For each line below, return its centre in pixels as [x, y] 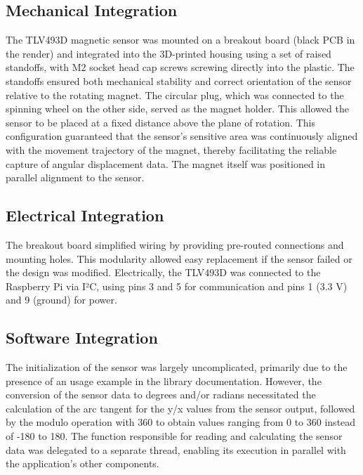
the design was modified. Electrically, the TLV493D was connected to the [163, 272]
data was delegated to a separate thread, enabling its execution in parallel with [176, 449]
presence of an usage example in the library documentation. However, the [164, 380]
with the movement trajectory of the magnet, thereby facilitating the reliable [171, 149]
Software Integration [82, 338]
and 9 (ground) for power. [61, 300]
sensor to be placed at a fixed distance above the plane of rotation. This [160, 122]
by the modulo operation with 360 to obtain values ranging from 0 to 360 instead [181, 422]
